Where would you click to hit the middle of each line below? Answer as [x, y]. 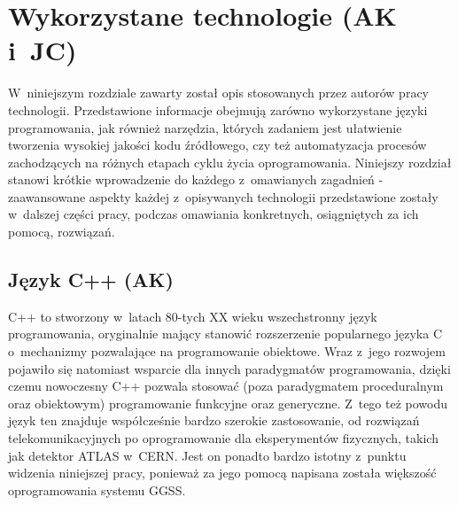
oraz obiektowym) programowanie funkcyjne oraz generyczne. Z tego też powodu [228, 403]
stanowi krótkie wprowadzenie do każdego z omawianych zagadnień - [196, 179]
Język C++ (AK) [91, 280]
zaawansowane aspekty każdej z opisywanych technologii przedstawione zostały [223, 196]
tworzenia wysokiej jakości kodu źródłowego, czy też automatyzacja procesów [217, 145]
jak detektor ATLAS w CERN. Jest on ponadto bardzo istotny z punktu [207, 455]
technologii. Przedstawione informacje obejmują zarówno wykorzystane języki [218, 109]
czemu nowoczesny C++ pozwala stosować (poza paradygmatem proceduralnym [226, 386]
